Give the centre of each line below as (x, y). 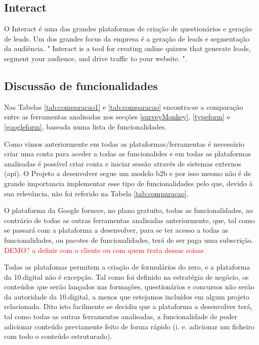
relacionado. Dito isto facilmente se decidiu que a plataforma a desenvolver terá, (128, 306)
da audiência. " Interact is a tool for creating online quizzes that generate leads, (127, 48)
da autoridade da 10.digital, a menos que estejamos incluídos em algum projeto (127, 296)
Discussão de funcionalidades (81, 85)
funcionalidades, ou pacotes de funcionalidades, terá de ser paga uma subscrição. (129, 240)
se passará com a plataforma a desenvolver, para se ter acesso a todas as (116, 230)
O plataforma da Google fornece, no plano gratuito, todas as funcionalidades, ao (128, 210)
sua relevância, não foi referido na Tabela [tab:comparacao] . (96, 193)
